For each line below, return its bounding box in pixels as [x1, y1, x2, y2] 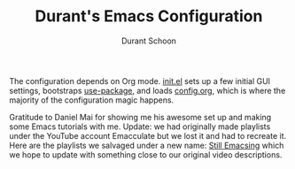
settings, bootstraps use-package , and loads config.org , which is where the [9, 85, 286, 96]
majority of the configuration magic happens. [9, 95, 175, 105]
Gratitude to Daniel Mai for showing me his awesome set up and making [9, 111, 272, 122]
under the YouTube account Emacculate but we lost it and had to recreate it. [9, 130, 287, 141]
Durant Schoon [120, 35, 177, 46]
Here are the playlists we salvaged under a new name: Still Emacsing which [9, 140, 284, 150]
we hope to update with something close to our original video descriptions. [9, 149, 283, 160]
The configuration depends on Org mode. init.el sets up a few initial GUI [9, 75, 271, 86]
